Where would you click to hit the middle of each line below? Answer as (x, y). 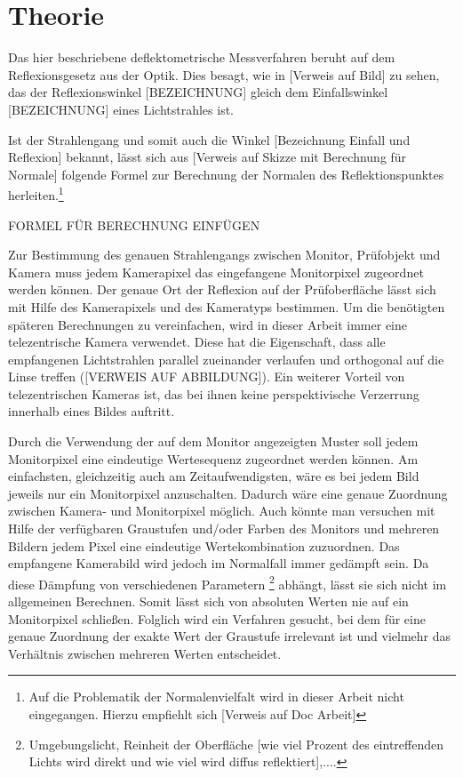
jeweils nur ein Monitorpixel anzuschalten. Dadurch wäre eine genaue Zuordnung (228, 493)
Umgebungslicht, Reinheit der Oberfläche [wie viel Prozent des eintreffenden (236, 744)
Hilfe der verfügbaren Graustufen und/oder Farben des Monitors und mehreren (224, 529)
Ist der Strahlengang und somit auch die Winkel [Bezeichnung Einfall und (209, 139)
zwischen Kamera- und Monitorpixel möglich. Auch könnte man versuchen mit (222, 511)
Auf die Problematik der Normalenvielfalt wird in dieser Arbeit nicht (216, 697)
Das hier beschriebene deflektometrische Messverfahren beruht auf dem (202, 57)
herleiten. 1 (36, 193)
